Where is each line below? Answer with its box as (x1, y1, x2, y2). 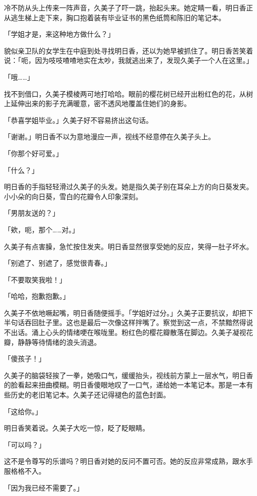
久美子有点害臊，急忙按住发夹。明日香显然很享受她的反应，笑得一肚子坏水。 (4, 241, 253, 251)
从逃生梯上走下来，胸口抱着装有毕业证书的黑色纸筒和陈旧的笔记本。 (4, 12, 225, 22)
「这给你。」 (4, 406, 42, 416)
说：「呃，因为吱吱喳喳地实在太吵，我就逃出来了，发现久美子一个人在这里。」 (4, 55, 253, 65)
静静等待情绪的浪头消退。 (17, 336, 101, 347)
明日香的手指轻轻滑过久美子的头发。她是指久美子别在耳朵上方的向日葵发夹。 (4, 181, 253, 192)
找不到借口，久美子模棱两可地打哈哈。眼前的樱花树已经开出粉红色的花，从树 (4, 88, 253, 99)
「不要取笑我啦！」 (4, 274, 66, 284)
